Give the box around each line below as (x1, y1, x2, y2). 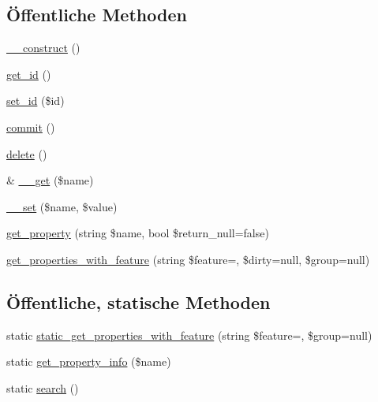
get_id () (6, 65, 51, 82)
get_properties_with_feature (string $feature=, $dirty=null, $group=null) (6, 251, 370, 267)
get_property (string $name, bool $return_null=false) (6, 225, 269, 241)
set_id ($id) (6, 92, 65, 109)
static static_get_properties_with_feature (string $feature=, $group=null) (6, 326, 372, 343)
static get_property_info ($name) (6, 353, 171, 370)
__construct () (6, 39, 80, 56)
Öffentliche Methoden (6, 2, 187, 27)
